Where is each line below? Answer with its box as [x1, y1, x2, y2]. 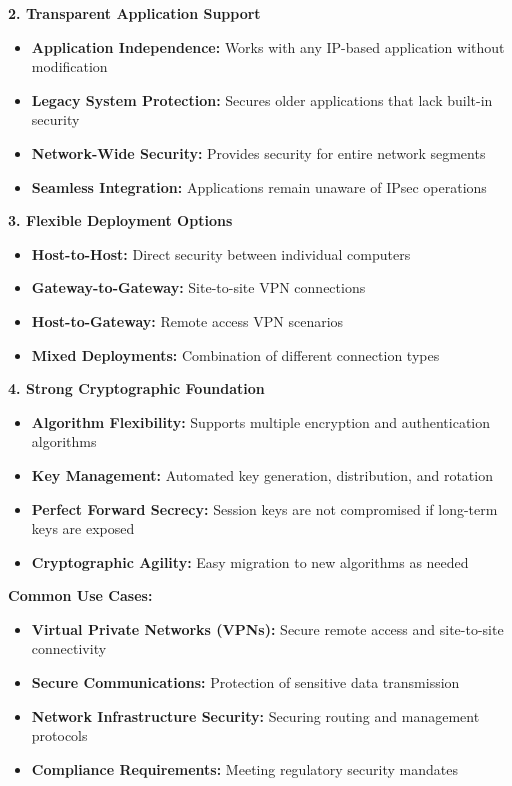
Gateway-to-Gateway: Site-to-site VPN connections [31, 277, 366, 298]
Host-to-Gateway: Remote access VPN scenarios [31, 310, 344, 331]
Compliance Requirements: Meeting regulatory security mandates [31, 758, 458, 779]
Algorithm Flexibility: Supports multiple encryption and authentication [31, 411, 491, 432]
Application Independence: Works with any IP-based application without [31, 36, 505, 57]
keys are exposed [31, 518, 135, 539]
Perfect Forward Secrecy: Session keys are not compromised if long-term [31, 498, 498, 519]
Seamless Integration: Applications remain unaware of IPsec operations [31, 176, 487, 197]
